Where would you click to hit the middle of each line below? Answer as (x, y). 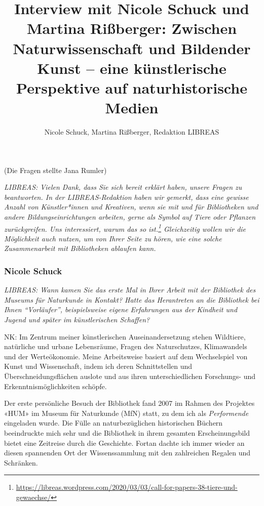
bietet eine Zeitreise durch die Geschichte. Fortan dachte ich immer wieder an (124, 442)
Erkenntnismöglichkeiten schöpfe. (55, 386)
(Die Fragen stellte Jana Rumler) (55, 170)
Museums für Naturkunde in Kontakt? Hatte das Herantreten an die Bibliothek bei (132, 299)
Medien (132, 108)
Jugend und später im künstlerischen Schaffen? (77, 320)
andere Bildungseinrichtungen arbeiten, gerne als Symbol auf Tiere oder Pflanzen (130, 217)
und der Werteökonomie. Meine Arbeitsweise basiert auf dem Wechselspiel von (126, 356)
